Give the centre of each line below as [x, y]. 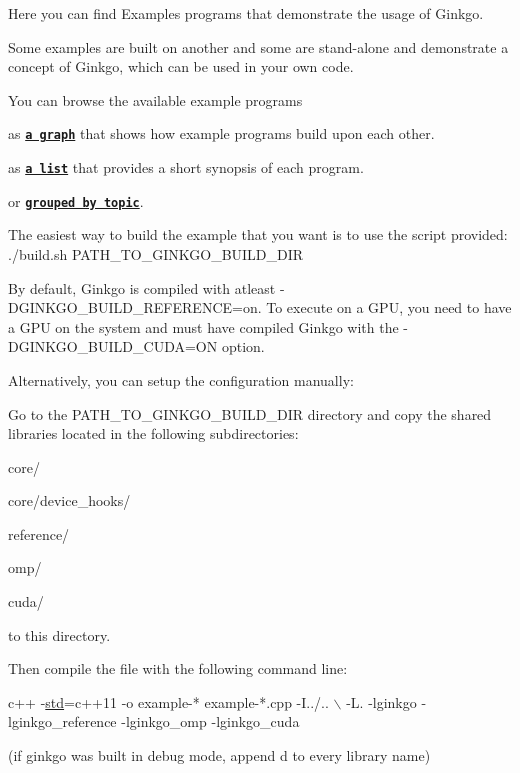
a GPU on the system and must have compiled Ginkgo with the [203, 326]
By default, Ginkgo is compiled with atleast [142, 287]
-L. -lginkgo [381, 701]
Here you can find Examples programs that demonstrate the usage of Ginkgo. [246, 13]
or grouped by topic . [76, 200]
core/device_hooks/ [69, 500]
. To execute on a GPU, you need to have [384, 307]
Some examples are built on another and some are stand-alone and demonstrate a [258, 46]
